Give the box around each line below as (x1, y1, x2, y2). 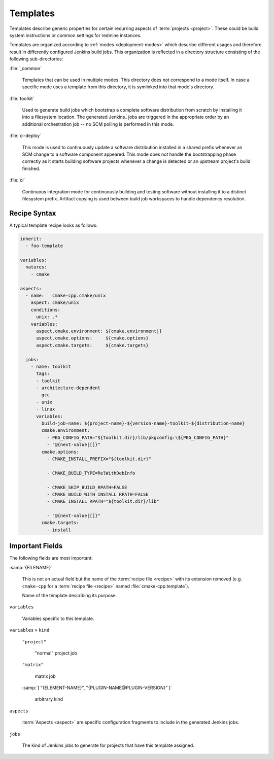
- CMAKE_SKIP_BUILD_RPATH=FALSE (46, 485, 127, 490)
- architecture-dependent (36, 385, 101, 391)
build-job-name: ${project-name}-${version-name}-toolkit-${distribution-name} (41, 421, 245, 426)
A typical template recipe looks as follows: (9, 222, 98, 228)
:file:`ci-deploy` (9, 132, 42, 139)
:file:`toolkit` (9, 95, 35, 101)
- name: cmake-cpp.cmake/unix (25, 292, 106, 298)
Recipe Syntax (9, 209, 56, 218)
